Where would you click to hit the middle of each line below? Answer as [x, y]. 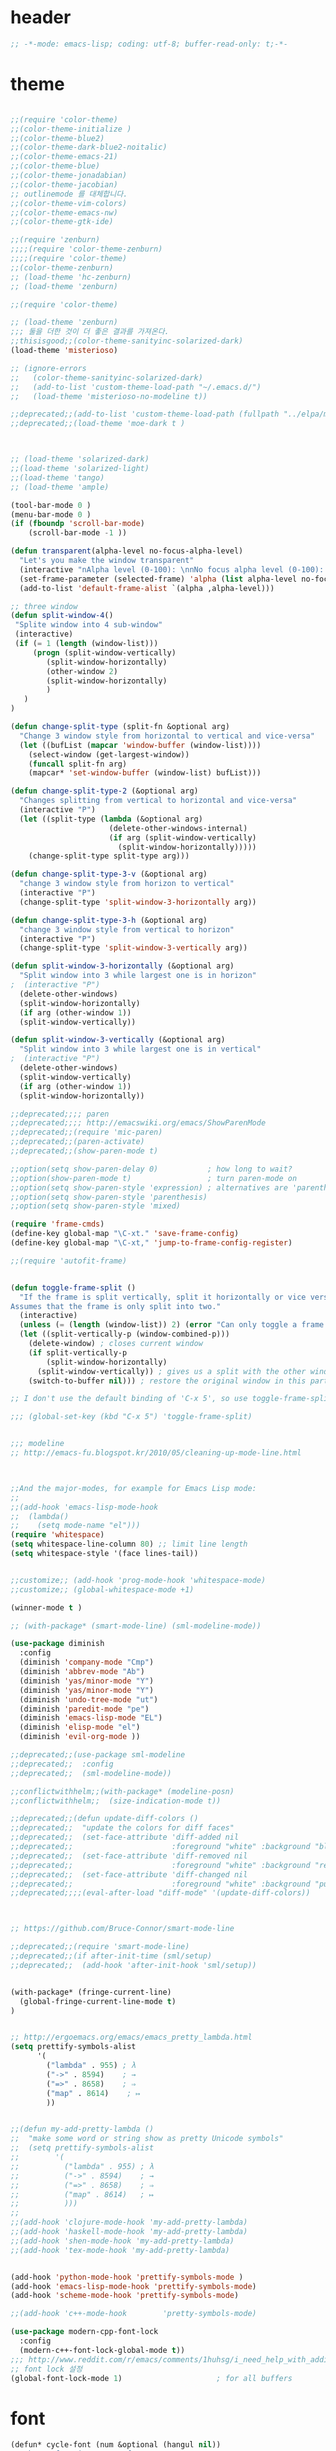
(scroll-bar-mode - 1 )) [78, 533]
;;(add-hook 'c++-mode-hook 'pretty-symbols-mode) [133, 2314]
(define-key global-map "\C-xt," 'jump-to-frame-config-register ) [151, 1243]
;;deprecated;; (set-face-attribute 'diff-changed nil [129, 1874]
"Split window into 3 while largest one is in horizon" [138, 976]
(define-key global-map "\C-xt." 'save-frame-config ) [125, 1234]
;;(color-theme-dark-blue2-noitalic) [89, 147]
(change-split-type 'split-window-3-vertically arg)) [133, 948]
